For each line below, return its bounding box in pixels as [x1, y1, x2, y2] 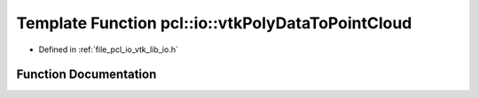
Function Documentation [16, 67, 157, 82]
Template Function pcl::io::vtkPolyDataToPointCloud [16, 13, 412, 33]
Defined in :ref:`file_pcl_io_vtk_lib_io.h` [38, 44, 179, 55]
